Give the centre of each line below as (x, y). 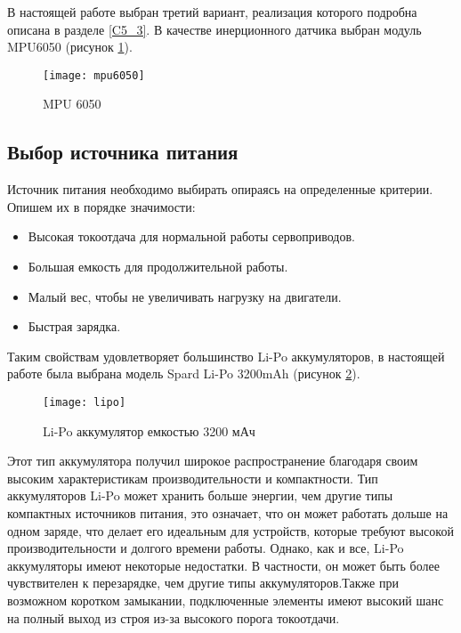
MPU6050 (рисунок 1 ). (70, 47)
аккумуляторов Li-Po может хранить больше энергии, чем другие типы (200, 495)
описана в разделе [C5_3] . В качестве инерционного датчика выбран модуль (214, 29)
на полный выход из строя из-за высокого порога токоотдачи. (174, 617)
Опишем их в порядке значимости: (101, 206)
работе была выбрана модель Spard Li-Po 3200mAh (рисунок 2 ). (184, 373)
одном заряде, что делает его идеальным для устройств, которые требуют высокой (230, 530)
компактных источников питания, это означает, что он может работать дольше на (228, 513)
